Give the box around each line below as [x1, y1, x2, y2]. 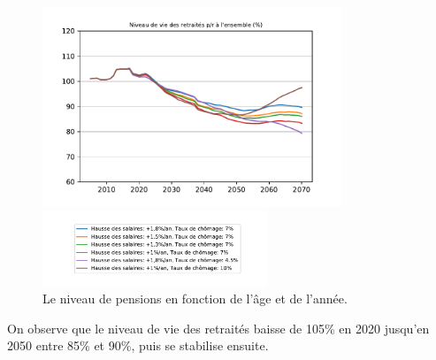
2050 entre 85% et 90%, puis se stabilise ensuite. [7, 336, 269, 355]
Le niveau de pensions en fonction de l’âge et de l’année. [42, 289, 348, 308]
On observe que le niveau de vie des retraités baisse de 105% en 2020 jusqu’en [7, 318, 430, 337]
